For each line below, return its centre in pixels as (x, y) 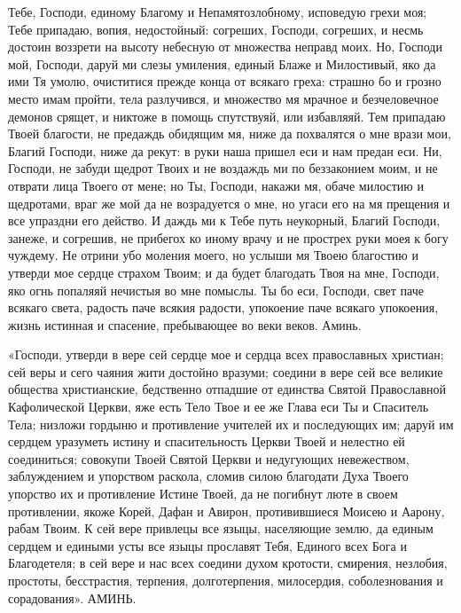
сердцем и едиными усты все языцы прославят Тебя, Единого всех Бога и (207, 545)
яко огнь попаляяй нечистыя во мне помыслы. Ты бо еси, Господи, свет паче (216, 290)
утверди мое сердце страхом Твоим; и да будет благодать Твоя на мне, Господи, (224, 272)
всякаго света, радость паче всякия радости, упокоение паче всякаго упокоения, (223, 307)
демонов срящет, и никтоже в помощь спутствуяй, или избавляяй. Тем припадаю (227, 116)
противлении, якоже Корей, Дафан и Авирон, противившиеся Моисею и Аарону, (227, 511)
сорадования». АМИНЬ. (72, 597)
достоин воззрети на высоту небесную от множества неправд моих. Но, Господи (225, 47)
